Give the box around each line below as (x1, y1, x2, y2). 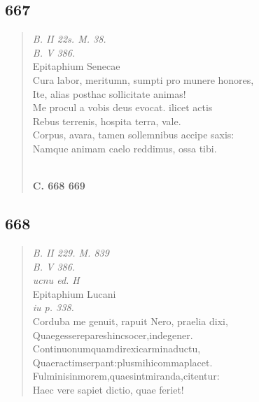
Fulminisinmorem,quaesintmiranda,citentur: (32, 368, 220, 383)
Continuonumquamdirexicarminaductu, (32, 341, 201, 356)
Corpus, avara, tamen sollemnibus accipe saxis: (32, 127, 234, 142)
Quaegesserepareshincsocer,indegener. (32, 327, 193, 342)
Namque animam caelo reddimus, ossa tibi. (32, 141, 217, 155)
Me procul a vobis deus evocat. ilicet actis (32, 100, 213, 115)
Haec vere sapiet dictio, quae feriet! (32, 382, 184, 396)
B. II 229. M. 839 (32, 245, 109, 259)
